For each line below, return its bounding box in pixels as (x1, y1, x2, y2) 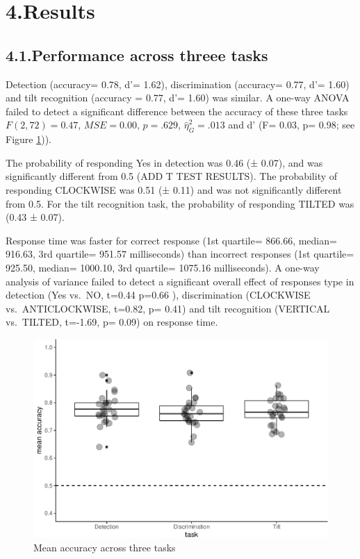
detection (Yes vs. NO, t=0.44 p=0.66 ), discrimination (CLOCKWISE (6, 287, 311, 302)
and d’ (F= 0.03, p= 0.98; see (228, 117, 355, 132)
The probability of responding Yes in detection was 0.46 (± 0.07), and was (6, 155, 323, 169)
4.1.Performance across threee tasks (6, 44, 268, 65)
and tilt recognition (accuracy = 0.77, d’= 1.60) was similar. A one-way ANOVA (6, 90, 350, 105)
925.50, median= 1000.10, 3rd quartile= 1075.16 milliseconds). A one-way (6, 260, 320, 274)
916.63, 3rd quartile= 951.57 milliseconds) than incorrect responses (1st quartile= (6, 247, 354, 261)
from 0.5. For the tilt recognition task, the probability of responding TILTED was (6, 196, 354, 210)
